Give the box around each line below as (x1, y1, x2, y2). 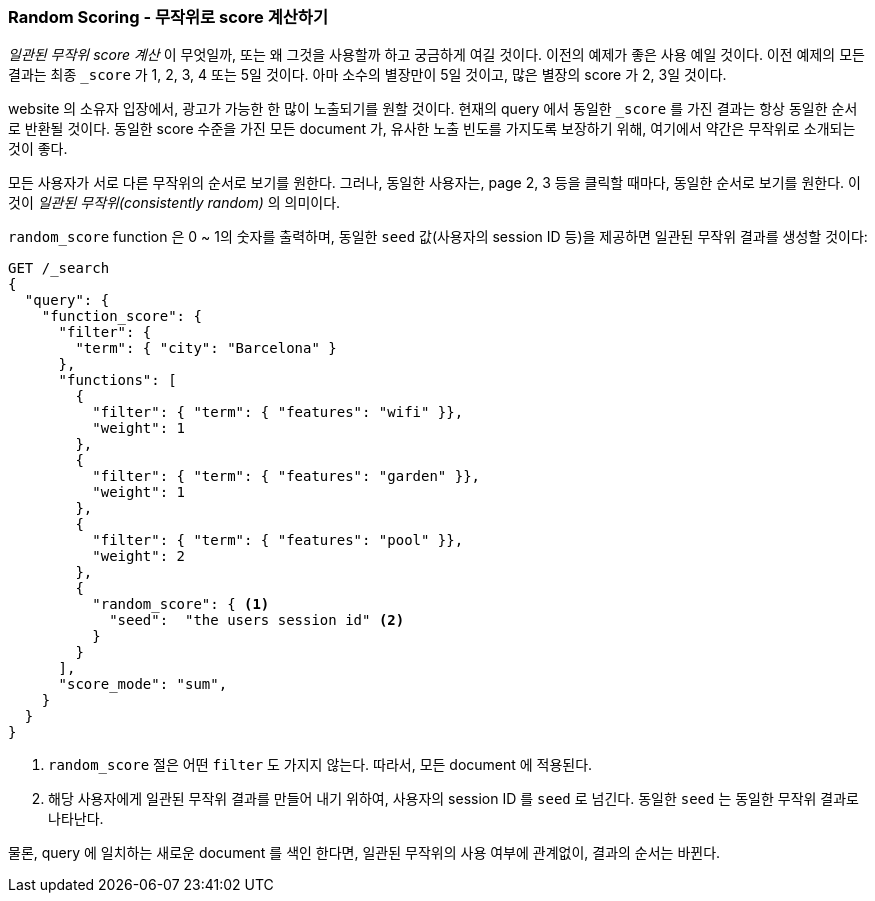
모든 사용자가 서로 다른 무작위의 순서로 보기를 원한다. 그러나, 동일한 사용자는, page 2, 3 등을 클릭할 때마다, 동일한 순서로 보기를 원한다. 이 (8, 174, 861, 192)
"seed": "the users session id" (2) (109, 612, 405, 629)
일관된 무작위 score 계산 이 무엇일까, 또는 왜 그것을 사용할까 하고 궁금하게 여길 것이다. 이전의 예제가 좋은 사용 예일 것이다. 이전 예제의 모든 (8, 46, 865, 64)
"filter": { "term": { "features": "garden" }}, (92, 468, 481, 485)
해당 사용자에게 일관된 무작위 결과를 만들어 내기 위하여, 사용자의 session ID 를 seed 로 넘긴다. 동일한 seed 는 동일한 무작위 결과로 (48, 790, 860, 808)
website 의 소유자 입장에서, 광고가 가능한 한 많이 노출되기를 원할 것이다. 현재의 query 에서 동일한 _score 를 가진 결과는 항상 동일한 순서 (8, 100, 858, 118)
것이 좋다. (8, 140, 68, 158)
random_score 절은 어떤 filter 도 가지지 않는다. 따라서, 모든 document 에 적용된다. (48, 756, 593, 774)
